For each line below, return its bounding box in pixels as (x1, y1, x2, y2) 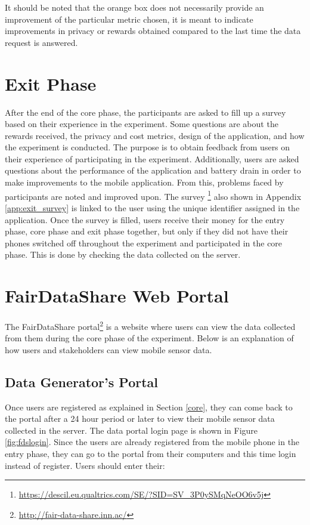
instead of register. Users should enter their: (5, 459, 165, 471)
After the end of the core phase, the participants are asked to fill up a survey (5, 106, 286, 118)
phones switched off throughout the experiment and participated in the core (5, 236, 283, 249)
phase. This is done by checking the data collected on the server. (5, 248, 241, 261)
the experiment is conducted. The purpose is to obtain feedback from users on (5, 141, 290, 153)
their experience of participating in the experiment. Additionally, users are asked (5, 152, 299, 165)
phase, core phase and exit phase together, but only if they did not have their (5, 225, 289, 237)
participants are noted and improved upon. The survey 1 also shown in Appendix (5, 188, 302, 202)
